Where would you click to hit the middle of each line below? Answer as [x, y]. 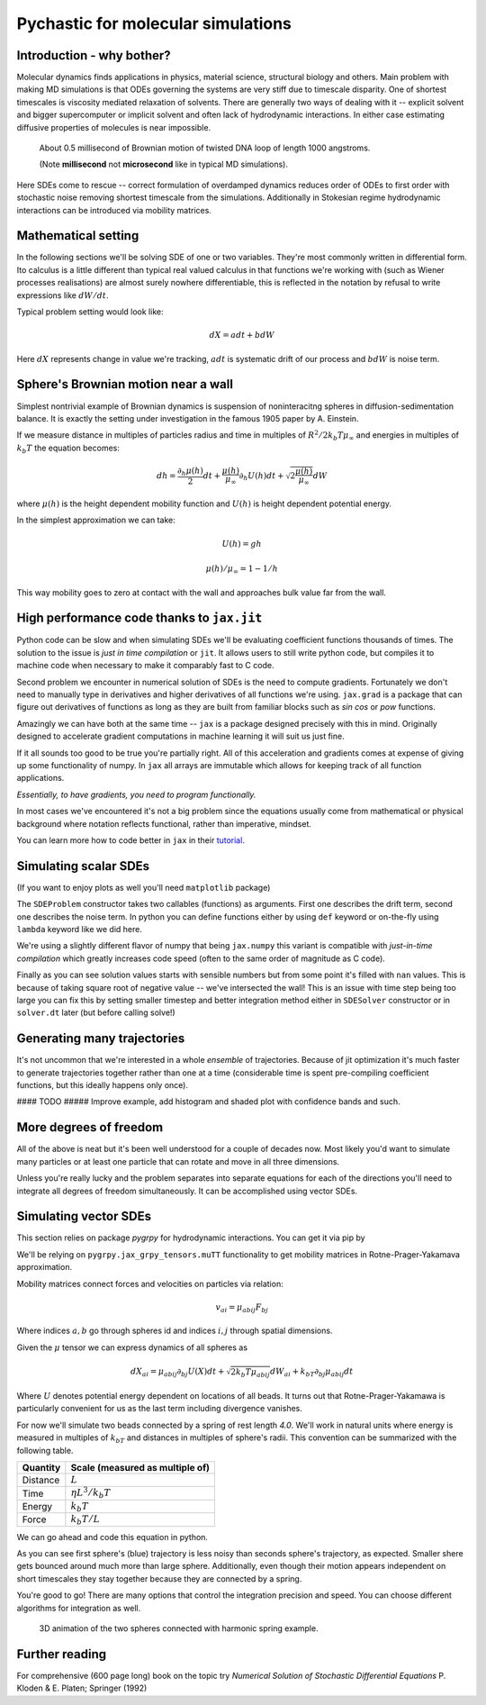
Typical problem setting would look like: [90, 312]
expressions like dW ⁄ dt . [63, 295]
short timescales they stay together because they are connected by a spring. [159, 1578]
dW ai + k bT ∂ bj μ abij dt [312, 1372]
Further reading [62, 1654]
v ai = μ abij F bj [242, 1308]
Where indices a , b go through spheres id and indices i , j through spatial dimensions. [175, 1331]
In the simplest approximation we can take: [96, 520]
